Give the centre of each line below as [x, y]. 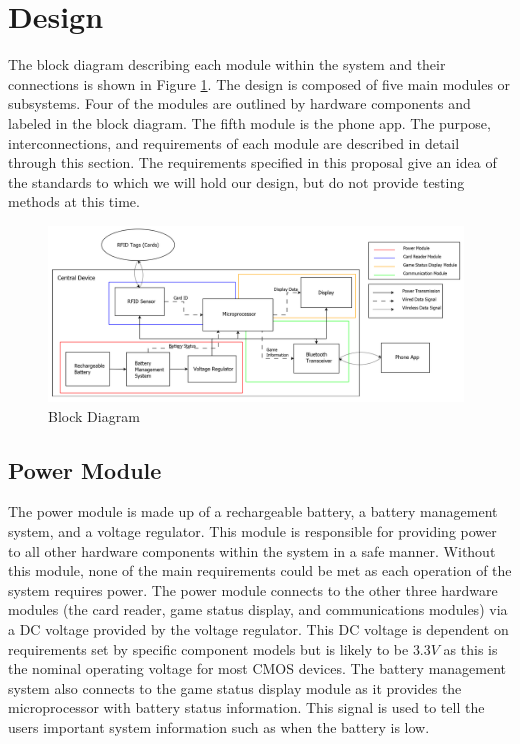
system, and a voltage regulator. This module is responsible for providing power [252, 530]
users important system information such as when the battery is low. [219, 726]
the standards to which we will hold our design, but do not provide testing [236, 181]
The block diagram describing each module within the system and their [227, 64]
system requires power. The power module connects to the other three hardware [253, 589]
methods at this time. [74, 201]
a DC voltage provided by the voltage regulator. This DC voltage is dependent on [258, 628]
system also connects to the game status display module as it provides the [235, 687]
